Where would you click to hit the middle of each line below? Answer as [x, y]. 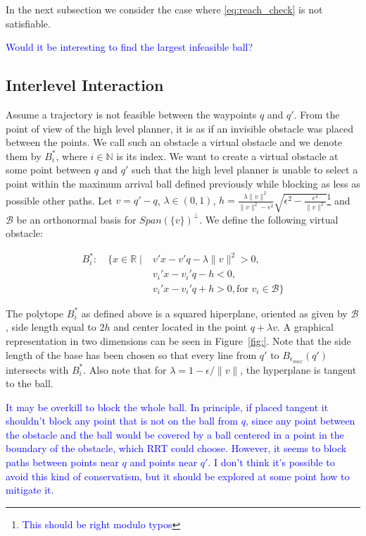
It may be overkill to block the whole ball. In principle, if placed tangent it [167, 407]
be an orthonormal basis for [76, 219]
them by [24, 156]
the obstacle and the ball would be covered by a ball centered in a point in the [175, 434]
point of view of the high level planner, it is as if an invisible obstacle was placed [179, 128]
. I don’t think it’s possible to [271, 462]
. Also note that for [125, 369]
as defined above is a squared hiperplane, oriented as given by [214, 313]
